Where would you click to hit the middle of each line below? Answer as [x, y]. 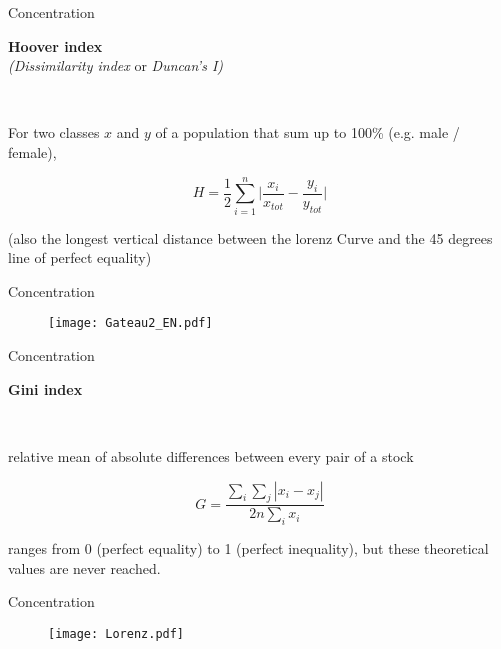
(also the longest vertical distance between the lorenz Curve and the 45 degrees [250, 237]
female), [32, 151]
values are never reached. [84, 567]
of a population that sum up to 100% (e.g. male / [307, 132]
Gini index [45, 388]
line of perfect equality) [80, 257]
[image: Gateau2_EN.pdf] [130, 323]
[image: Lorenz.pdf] [116, 633]
